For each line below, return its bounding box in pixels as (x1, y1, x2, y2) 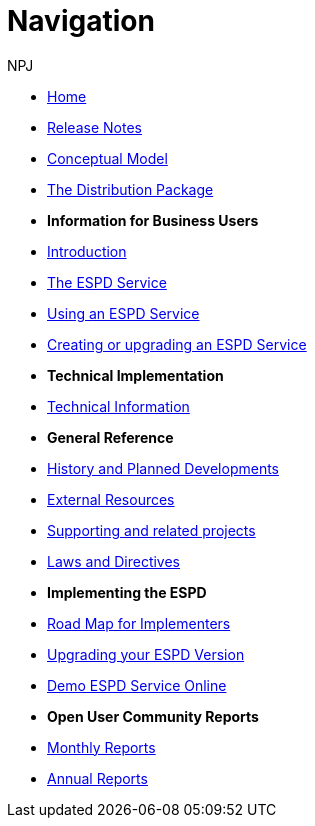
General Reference (47, 428, 174, 446)
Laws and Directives (47, 552, 181, 570)
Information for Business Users (47, 211, 259, 229)
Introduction (47, 242, 127, 260)
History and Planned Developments (47, 459, 280, 477)
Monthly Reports (47, 738, 156, 756)
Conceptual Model (47, 149, 168, 167)
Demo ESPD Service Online (47, 676, 227, 694)
